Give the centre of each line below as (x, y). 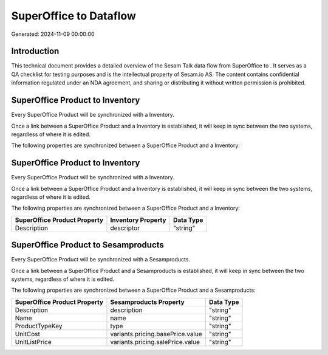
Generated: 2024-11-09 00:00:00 (53, 34)
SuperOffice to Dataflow (74, 16)
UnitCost (28, 334)
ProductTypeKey (39, 326)
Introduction (35, 51)
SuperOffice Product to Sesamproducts (87, 245)
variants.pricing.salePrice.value (155, 342)
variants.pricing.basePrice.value (156, 334)
